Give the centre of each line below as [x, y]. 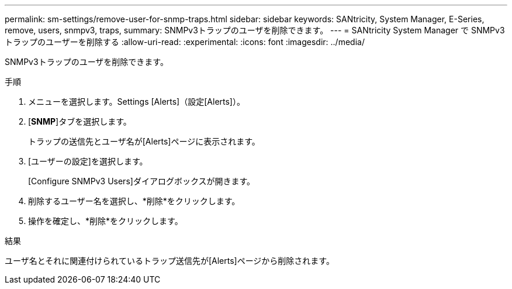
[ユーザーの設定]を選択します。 [88, 161]
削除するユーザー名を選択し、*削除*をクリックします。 [134, 201]
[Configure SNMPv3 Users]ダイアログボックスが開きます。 [142, 181]
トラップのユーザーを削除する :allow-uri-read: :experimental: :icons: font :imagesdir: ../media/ [185, 42]
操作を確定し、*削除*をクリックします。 [105, 221]
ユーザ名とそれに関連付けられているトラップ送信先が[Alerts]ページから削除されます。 [169, 261]
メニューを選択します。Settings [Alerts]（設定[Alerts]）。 [136, 102]
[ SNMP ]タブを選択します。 [80, 121]
